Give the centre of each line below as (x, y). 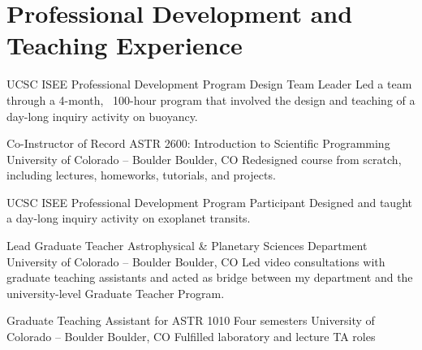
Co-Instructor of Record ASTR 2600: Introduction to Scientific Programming (198, 143)
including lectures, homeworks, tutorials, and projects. (141, 175)
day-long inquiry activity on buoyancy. (102, 116)
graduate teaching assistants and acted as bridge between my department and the (210, 277)
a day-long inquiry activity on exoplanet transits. (129, 218)
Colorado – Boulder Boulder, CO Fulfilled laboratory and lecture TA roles (191, 337)
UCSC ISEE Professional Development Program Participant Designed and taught (209, 202)
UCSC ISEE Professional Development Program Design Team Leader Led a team (209, 84)
